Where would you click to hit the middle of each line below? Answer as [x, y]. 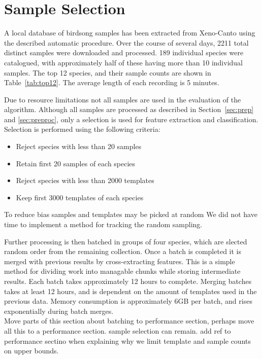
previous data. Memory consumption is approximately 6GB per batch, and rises [128, 301]
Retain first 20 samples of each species [76, 163]
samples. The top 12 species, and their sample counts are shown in [108, 72]
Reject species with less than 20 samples [79, 146]
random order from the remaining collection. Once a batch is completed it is [123, 251]
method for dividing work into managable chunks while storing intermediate [122, 271]
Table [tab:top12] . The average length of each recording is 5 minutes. [112, 82]
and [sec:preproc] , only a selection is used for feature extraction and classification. [131, 119]
